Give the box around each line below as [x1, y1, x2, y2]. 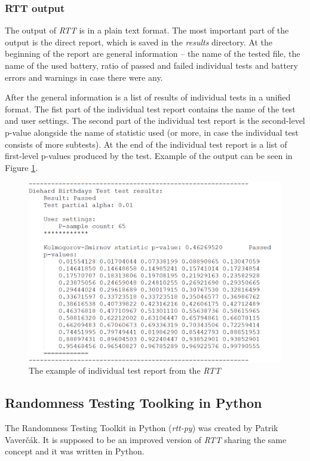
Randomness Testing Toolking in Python [5, 393, 262, 412]
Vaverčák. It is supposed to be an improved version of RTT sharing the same [5, 433, 287, 445]
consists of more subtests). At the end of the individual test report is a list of [5, 138, 287, 150]
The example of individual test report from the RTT [29, 364, 221, 377]
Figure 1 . [5, 161, 38, 173]
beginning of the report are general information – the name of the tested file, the [5, 47, 300, 60]
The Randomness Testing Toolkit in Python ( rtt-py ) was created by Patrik [5, 422, 278, 434]
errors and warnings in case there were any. [5, 71, 163, 83]
